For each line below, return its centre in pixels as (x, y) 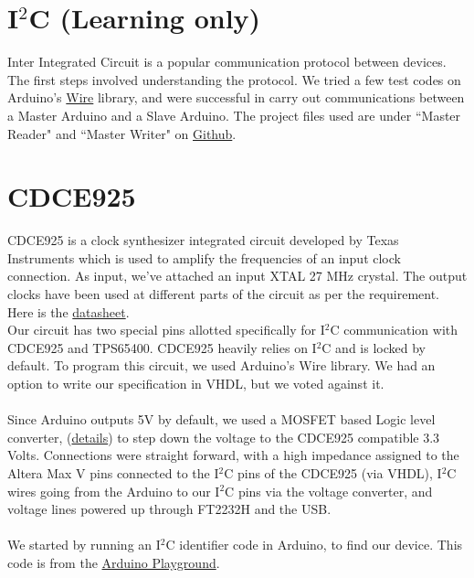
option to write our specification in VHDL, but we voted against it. (196, 383)
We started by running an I (84, 545)
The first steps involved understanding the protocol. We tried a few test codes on (234, 79)
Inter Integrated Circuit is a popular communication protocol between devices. (227, 62)
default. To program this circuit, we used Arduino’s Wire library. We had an (221, 365)
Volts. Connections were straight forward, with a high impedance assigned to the (233, 455)
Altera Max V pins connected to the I (113, 472)
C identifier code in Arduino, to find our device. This (314, 545)
